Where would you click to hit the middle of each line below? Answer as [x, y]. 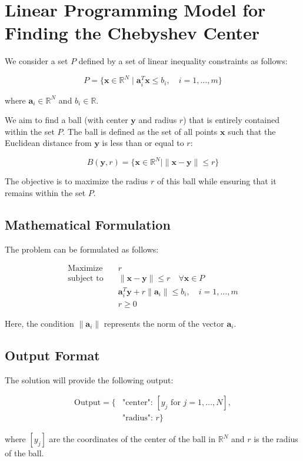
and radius [158, 120]
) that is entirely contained [232, 120]
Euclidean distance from [48, 143]
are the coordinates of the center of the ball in [132, 439]
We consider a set [36, 61]
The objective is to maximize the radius [76, 181]
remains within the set [45, 193]
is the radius [276, 439]
